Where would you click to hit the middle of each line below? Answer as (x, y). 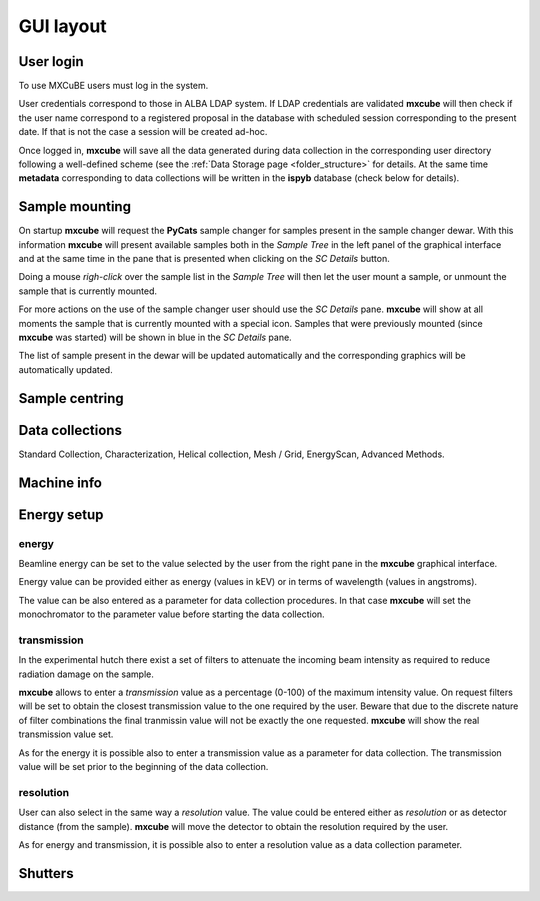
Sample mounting (75, 206)
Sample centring (71, 398)
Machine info (60, 482)
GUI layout (62, 26)
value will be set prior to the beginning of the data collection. (143, 766)
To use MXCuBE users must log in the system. (113, 86)
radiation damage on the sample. (86, 674)
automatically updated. (66, 369)
